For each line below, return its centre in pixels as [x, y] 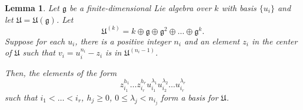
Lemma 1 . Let [32, 8]
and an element [212, 41]
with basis [239, 8]
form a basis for [189, 97]
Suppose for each [35, 41]
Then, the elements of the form [61, 72]
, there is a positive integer [123, 41]
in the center [274, 41]
